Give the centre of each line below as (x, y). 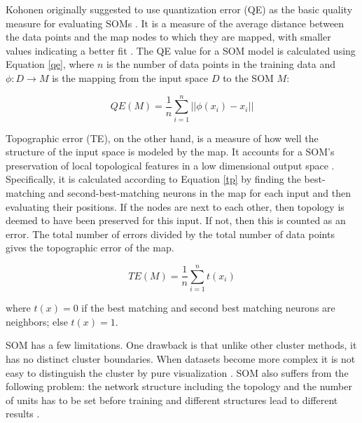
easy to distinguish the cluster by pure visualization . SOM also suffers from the (177, 372)
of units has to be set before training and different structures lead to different (172, 400)
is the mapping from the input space (130, 77)
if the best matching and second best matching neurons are (208, 308)
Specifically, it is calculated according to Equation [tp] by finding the (153, 179)
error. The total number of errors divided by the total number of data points (170, 234)
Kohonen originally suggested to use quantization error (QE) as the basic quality (179, 9)
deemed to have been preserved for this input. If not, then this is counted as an (176, 220)
